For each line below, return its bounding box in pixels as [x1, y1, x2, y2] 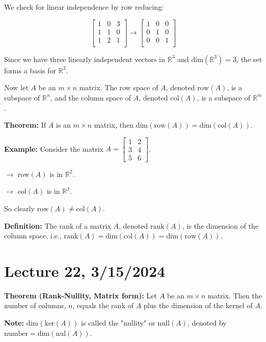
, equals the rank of [72, 300, 134, 311]
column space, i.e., [4, 230, 62, 241]
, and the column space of [50, 92, 131, 103]
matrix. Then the [208, 290, 262, 300]
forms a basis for [4, 65, 56, 75]
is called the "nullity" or [80, 317, 155, 328]
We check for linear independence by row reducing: [4, 2, 164, 12]
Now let [4, 82, 29, 93]
